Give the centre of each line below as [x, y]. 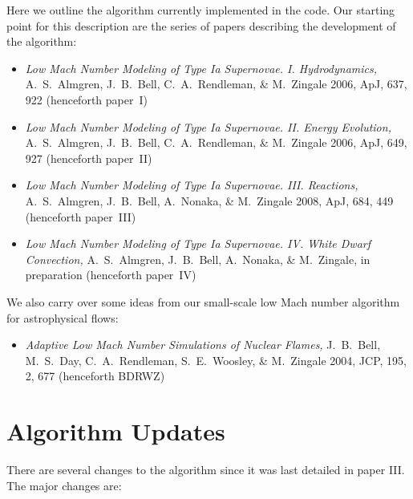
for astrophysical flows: [63, 317]
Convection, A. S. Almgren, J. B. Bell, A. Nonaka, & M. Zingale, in [198, 259]
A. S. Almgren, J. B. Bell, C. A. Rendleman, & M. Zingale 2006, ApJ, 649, [216, 142]
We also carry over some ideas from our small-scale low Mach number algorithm [203, 301]
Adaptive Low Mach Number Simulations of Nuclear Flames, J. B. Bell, [203, 345]
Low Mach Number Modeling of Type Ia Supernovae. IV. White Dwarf [198, 243]
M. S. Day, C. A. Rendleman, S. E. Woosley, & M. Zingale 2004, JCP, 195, [216, 360]
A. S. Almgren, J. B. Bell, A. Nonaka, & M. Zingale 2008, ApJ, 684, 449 [209, 200]
